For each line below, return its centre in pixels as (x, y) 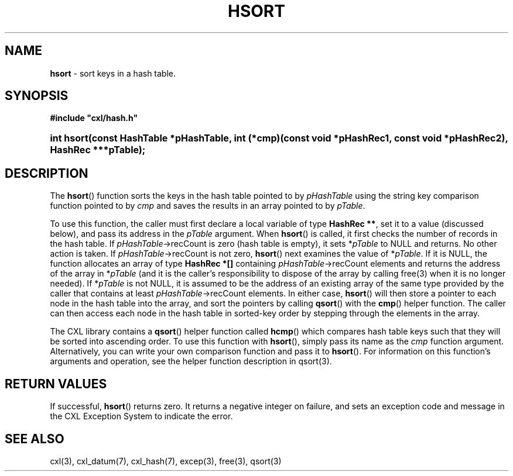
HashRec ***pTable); (98, 150)
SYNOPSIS (37, 96)
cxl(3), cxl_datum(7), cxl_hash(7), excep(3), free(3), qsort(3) (166, 461)
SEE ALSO (35, 439)
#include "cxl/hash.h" (94, 118)
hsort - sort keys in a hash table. (113, 73)
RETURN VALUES (56, 384)
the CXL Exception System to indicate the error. (141, 416)
